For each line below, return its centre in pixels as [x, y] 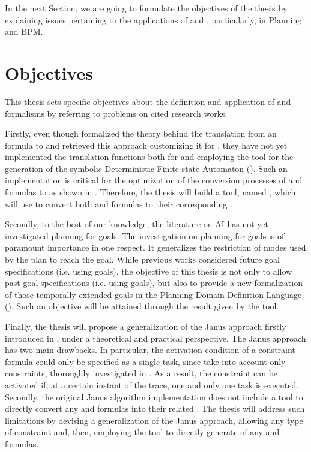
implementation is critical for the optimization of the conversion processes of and [154, 180]
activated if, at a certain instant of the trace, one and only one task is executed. [152, 385]
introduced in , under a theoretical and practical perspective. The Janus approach [155, 338]
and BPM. [24, 31]
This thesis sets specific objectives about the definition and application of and [148, 101]
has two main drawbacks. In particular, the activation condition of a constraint [150, 350]
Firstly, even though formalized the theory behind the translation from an [141, 133]
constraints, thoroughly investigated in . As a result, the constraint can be [141, 373]
